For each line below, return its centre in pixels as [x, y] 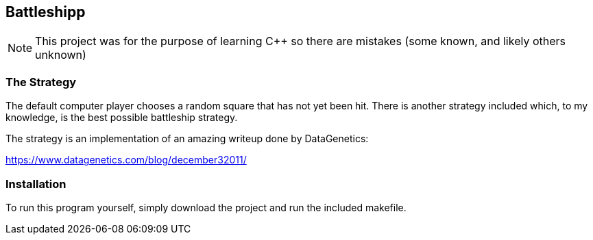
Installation [36, 184]
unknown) [61, 55]
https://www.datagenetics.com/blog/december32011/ [126, 160]
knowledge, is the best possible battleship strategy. [122, 118]
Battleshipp [46, 12]
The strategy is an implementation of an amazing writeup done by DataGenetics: [187, 139]
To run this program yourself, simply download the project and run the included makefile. [206, 207]
